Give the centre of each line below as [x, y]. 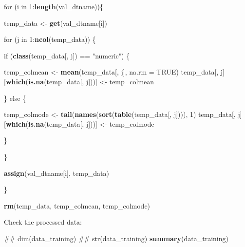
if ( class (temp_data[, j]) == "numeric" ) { [67, 55]
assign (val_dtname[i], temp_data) [57, 173]
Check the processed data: [43, 222]
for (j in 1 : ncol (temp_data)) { [50, 39]
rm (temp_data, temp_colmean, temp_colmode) [77, 205]
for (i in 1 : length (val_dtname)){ [54, 6]
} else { [15, 98]
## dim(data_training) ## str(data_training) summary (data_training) [116, 238]
